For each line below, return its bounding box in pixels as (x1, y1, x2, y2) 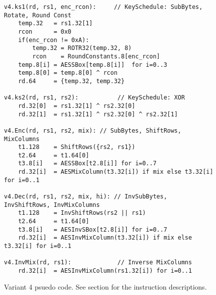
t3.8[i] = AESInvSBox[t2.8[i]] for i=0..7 (18, 226, 167, 233)
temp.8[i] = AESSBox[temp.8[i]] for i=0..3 (18, 61, 167, 68)
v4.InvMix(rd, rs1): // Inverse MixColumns (4, 259, 192, 266)
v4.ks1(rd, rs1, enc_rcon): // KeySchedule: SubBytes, (4, 3, 203, 10)
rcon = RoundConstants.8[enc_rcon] (32, 52, 160, 60)
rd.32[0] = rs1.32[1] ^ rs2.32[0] (18, 102, 135, 109)
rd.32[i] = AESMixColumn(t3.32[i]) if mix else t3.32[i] (18, 168, 214, 176)
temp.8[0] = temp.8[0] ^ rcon (18, 69, 118, 77)
